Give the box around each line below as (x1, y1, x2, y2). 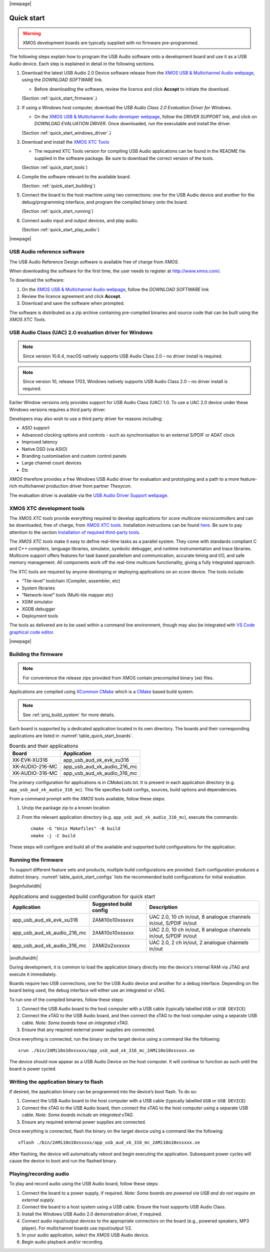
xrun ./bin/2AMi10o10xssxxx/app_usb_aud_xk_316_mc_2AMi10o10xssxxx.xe (18, 1048, 195, 1054)
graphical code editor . (9, 629, 54, 635)
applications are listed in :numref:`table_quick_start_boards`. (9, 733, 133, 739)
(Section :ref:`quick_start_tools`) (21, 164, 88, 170)
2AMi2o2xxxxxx (91, 942, 130, 949)
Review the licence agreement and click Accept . (21, 293, 122, 299)
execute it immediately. (9, 971, 57, 977)
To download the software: (9, 277, 64, 283)
